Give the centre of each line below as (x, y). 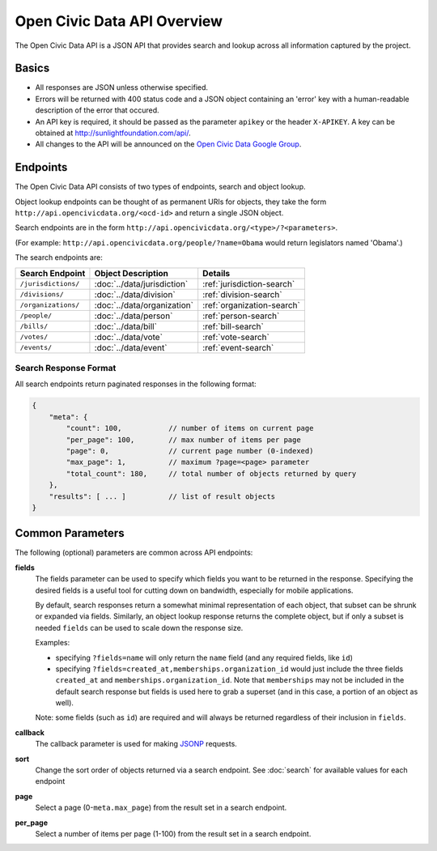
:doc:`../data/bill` (126, 326)
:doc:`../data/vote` (129, 337)
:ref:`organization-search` (252, 305)
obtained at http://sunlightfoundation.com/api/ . (113, 133)
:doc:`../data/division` (135, 294)
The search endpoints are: (59, 257)
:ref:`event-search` (238, 347)
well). (65, 703)
